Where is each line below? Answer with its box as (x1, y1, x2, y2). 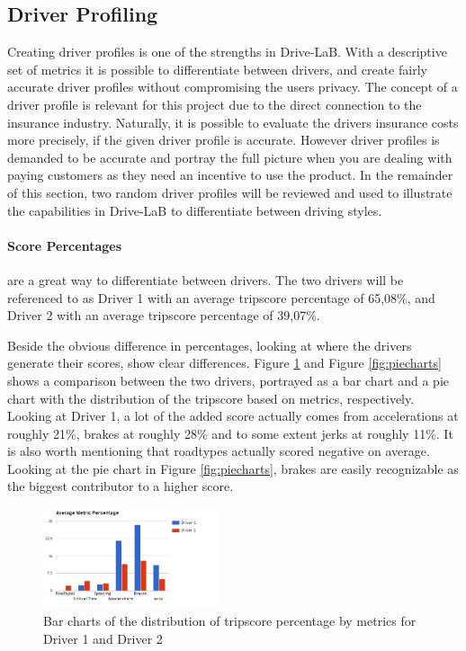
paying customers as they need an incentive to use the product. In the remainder (7, 165, 453, 184)
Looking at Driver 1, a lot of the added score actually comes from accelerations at (7, 406, 459, 425)
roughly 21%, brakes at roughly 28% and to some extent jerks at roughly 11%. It (7, 424, 453, 442)
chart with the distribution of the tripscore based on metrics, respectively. (7, 388, 415, 407)
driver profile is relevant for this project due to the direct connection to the (7, 94, 422, 113)
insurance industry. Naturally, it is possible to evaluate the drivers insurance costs (7, 112, 459, 131)
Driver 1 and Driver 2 (43, 629, 163, 647)
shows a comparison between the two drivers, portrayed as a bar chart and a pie (7, 370, 450, 389)
